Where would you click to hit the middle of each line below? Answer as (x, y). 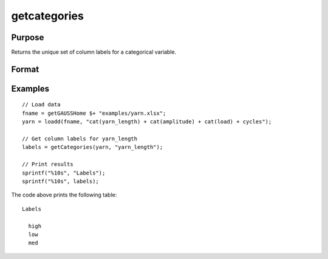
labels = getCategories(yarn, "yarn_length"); (93, 147)
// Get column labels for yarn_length (80, 139)
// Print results (48, 164)
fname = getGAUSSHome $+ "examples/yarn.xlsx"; (94, 113)
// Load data (41, 105)
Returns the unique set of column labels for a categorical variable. (94, 52)
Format (25, 69)
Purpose (28, 37)
